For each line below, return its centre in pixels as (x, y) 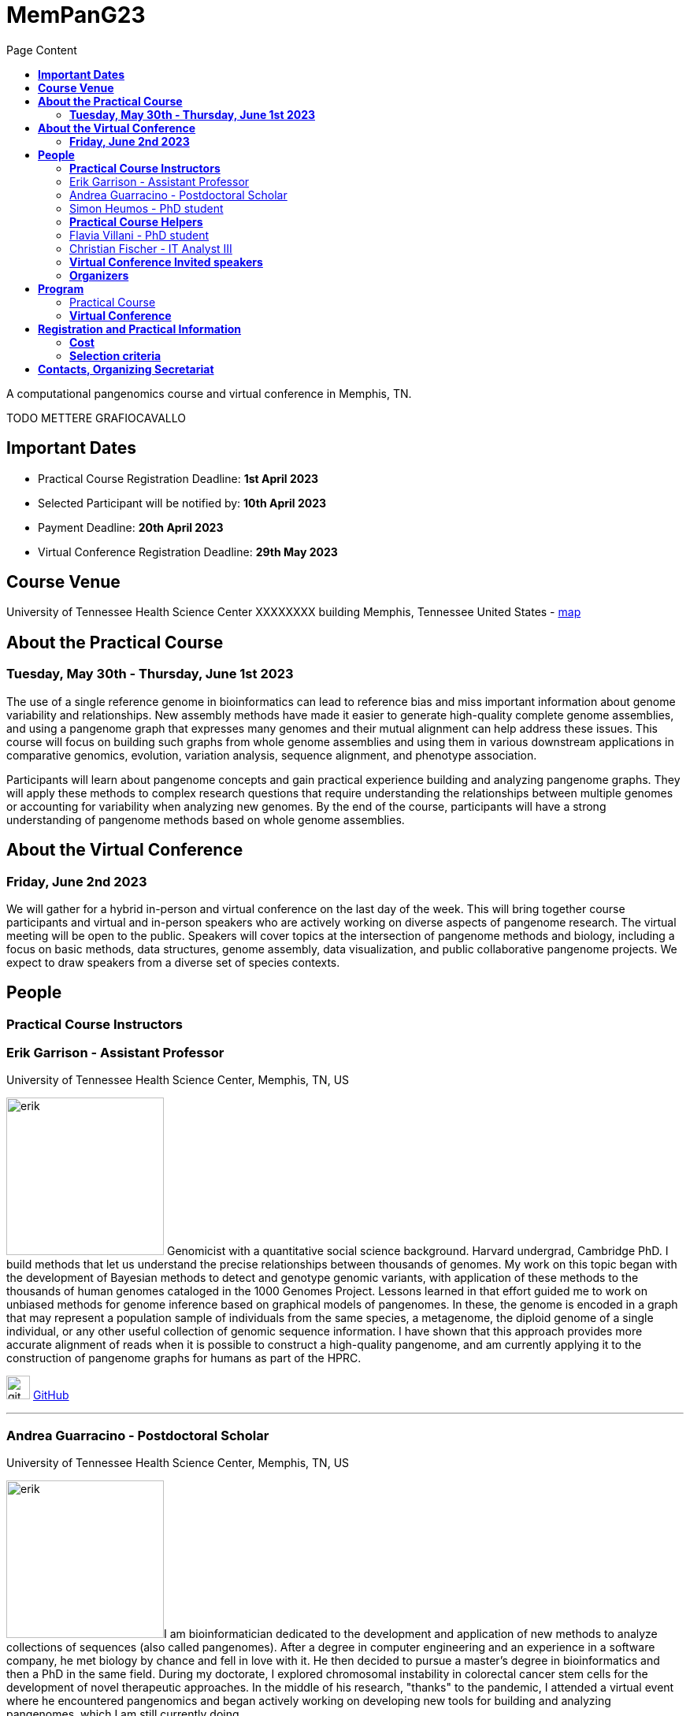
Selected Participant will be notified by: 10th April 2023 (182, 503)
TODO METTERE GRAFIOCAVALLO (96, 418)
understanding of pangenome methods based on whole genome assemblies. (206, 819)
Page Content (42, 50)
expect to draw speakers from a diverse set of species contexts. (173, 962)
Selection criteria (115, 355)
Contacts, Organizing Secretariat (126, 369)
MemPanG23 (76, 15)
